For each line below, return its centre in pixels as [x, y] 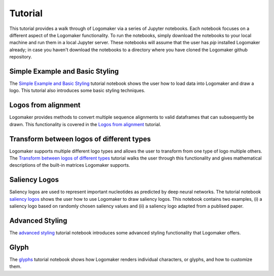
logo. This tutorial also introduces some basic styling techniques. [77, 90]
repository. [21, 57]
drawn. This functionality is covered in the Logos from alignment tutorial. [85, 124]
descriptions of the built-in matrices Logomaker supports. [70, 165]
